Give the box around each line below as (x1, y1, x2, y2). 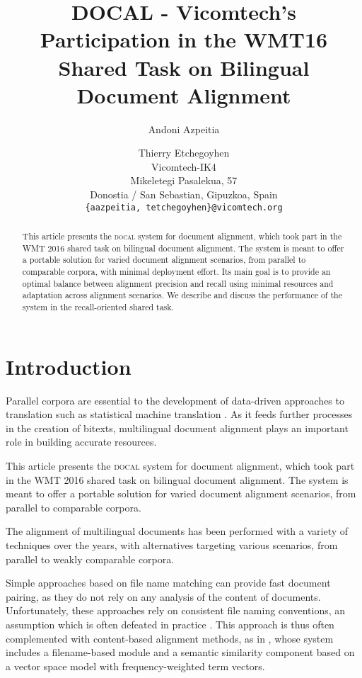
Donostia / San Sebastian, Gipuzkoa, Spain (90, 187, 278, 202)
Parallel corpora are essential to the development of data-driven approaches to (6, 392, 344, 407)
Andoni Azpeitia (148, 121, 220, 136)
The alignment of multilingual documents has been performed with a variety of (6, 524, 349, 538)
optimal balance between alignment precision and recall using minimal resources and (22, 277, 334, 289)
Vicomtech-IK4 (151, 159, 216, 174)
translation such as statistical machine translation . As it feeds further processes (6, 407, 353, 422)
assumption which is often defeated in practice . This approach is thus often (6, 616, 334, 631)
